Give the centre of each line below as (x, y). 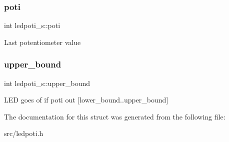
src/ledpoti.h (24, 133)
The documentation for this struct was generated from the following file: (115, 116)
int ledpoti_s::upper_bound (47, 83)
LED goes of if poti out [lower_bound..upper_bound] (86, 100)
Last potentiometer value (42, 42)
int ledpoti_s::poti (32, 25)
